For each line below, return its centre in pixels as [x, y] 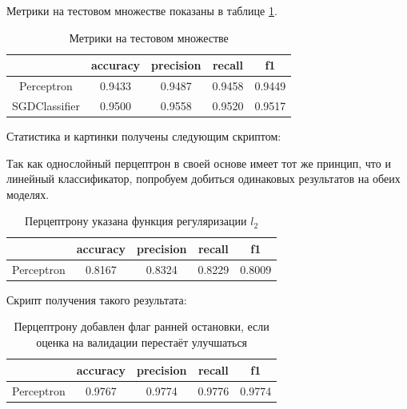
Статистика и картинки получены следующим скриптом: [144, 135]
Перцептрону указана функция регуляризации [136, 221]
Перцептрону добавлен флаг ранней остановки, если [142, 326]
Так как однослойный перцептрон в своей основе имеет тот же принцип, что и [199, 163]
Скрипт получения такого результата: [97, 299]
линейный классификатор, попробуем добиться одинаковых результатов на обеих [203, 179]
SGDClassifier [46, 105]
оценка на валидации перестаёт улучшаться [142, 342]
